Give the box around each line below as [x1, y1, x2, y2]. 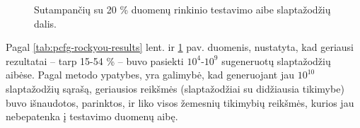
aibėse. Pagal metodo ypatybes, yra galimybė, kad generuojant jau [6, 67, 295, 82]
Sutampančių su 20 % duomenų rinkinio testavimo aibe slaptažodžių [34, 2, 331, 16]
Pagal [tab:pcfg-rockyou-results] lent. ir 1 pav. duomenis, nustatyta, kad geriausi [6, 40, 354, 54]
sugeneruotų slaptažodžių [221, 53, 331, 68]
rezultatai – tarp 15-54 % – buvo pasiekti [6, 53, 184, 68]
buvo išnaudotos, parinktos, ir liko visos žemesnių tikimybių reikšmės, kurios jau [6, 95, 354, 110]
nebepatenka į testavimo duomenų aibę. [6, 109, 178, 124]
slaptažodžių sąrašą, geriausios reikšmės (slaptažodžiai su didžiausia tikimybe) [6, 81, 344, 95]
